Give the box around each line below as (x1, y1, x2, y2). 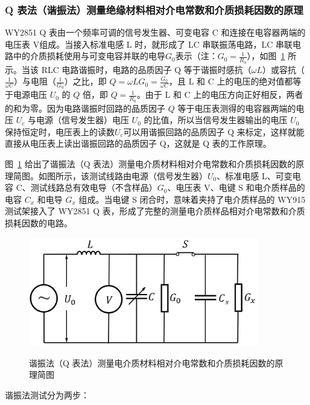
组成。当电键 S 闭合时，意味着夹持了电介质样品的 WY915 (78, 193, 306, 205)
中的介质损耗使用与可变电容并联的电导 (13, 49, 165, 62)
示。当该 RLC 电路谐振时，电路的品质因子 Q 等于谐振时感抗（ (5, 63, 251, 75)
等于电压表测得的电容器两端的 (177, 101, 296, 114)
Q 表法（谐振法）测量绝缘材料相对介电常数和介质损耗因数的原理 (5, 2, 303, 17)
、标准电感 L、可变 (217, 169, 293, 182)
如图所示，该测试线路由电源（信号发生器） (38, 169, 207, 182)
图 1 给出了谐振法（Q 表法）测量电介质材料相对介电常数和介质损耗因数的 (5, 158, 296, 170)
